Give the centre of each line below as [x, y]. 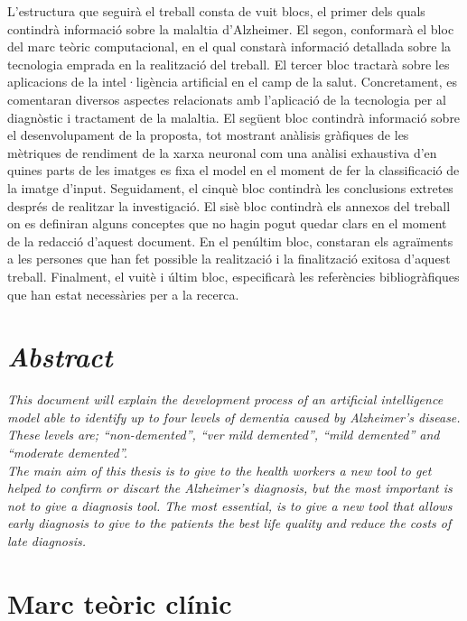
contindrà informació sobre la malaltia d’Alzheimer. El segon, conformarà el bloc [231, 28]
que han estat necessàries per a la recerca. [123, 294]
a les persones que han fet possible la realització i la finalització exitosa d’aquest [229, 259]
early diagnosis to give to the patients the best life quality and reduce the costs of [229, 523]
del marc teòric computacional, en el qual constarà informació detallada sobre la [229, 46]
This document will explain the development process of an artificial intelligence [225, 399]
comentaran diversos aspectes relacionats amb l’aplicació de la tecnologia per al [227, 99]
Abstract [60, 357]
